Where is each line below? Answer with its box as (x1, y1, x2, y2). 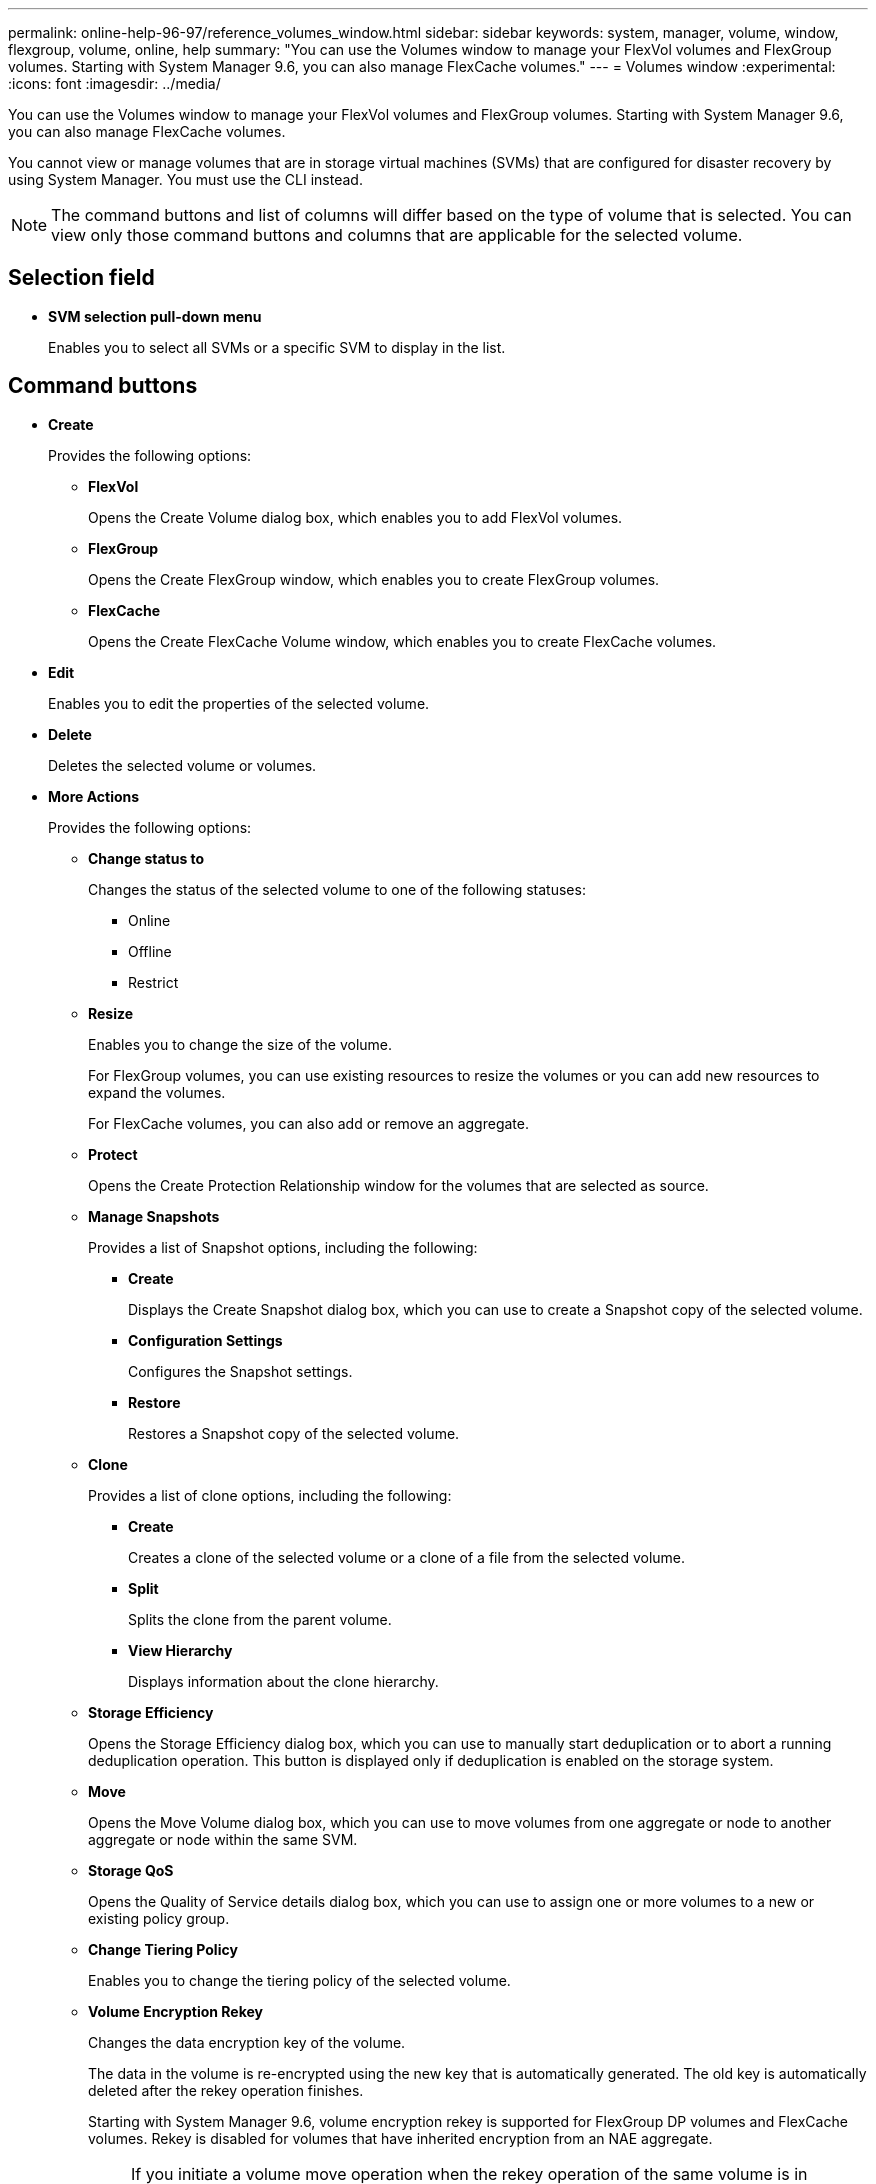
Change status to (88, 849, 205, 867)
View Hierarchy (128, 1641, 233, 1659)
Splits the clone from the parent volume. (128, 1610, 392, 1628)
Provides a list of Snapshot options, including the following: (88, 1238, 478, 1256)
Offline (128, 942, 172, 960)
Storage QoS (88, 1861, 174, 1879)
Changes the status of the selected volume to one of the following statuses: (88, 880, 586, 898)
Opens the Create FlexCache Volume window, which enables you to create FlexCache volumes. (88, 632, 717, 650)
